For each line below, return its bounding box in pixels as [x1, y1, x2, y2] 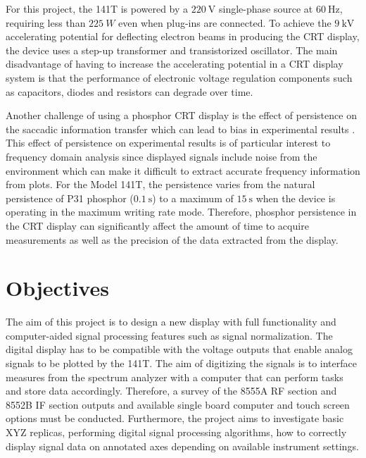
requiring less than [6, 15, 86, 30]
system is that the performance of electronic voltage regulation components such [6, 70, 353, 85]
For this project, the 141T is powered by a [6, 1, 189, 16]
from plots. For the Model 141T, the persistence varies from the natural [6, 177, 315, 192]
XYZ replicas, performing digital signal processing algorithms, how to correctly [6, 424, 347, 439]
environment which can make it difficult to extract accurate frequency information [6, 163, 360, 178]
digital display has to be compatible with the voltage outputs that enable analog [6, 342, 353, 357]
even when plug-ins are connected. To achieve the [118, 15, 332, 30]
